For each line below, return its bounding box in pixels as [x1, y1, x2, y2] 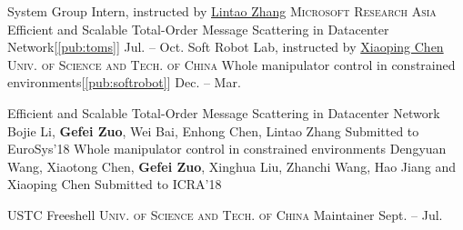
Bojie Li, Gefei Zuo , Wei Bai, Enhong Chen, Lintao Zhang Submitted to [7, 121, 419, 140]
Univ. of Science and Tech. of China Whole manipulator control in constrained [7, 55, 456, 74]
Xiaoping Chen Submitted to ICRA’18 [7, 175, 222, 194]
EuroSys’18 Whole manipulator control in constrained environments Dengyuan [7, 139, 447, 158]
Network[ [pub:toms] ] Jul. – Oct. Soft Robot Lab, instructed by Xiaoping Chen [7, 37, 444, 56]
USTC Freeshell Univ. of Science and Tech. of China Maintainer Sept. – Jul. [7, 205, 443, 224]
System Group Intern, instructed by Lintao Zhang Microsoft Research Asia [7, 2, 437, 20]
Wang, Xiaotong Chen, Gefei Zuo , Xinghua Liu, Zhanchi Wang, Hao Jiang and [7, 156, 456, 175]
